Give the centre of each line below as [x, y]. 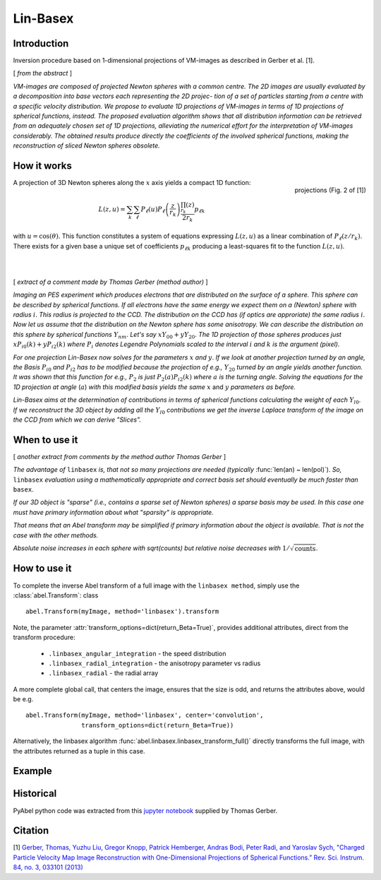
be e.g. [23, 699]
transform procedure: [44, 637]
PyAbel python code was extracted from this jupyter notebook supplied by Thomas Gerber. [145, 810]
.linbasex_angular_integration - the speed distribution [137, 653]
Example [32, 771]
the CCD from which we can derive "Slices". [77, 420]
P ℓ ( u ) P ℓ [153, 210]
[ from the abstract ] [43, 73]
